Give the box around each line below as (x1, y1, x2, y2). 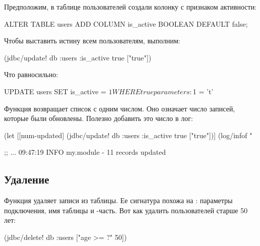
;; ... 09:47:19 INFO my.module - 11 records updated (4, 147, 166, 157)
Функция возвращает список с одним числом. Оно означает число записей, (4, 103, 235, 113)
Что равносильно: (4, 69, 58, 80)
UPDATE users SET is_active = (4, 86, 107, 96)
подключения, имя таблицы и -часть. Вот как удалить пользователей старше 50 (4, 205, 248, 215)
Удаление (4, 171, 49, 187)
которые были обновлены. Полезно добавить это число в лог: (4, 113, 193, 124)
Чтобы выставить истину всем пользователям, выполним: (4, 35, 180, 46)
